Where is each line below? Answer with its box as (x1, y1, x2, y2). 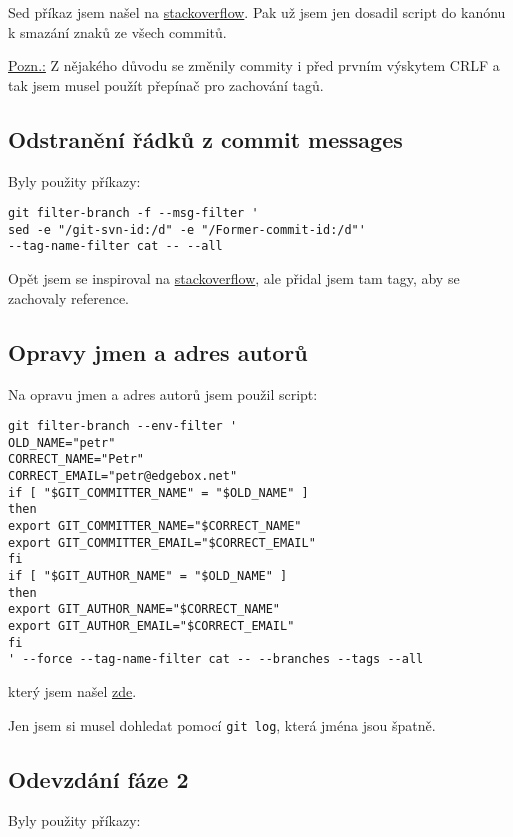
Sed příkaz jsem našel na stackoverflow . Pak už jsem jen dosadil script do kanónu (8, 2, 506, 22)
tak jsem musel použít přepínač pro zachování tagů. (8, 74, 324, 95)
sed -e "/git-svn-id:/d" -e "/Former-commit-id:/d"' (8, 222, 366, 237)
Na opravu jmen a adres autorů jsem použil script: (8, 383, 318, 404)
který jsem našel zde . (8, 680, 137, 701)
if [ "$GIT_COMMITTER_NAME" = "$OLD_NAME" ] (8, 485, 309, 500)
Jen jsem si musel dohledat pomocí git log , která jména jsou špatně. (8, 714, 436, 735)
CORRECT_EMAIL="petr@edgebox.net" (8, 469, 238, 484)
